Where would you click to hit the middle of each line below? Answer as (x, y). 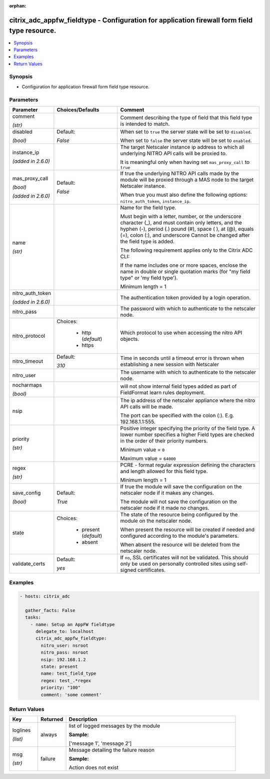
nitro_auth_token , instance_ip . (155, 201)
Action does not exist (93, 767)
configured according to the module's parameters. (179, 536)
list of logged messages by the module (114, 726)
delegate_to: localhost (65, 632)
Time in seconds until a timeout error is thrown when (182, 358)
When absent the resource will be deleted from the (180, 544)
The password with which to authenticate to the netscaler (188, 308)
